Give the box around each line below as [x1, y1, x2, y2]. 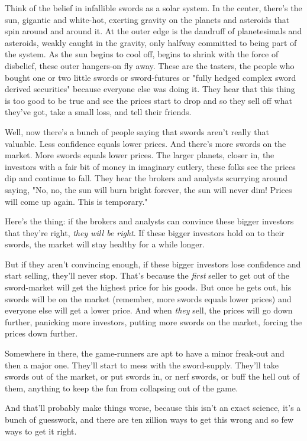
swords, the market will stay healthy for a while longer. [5, 238, 205, 250]
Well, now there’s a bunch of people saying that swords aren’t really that [5, 125, 269, 138]
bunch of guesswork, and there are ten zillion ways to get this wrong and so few [5, 413, 294, 425]
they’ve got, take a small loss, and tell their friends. [5, 106, 192, 118]
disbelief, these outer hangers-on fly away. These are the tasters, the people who [5, 59, 295, 71]
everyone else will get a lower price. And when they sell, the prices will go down [5, 304, 293, 316]
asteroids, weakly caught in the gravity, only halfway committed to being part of [5, 36, 297, 48]
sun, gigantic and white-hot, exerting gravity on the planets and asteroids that [5, 13, 290, 25]
